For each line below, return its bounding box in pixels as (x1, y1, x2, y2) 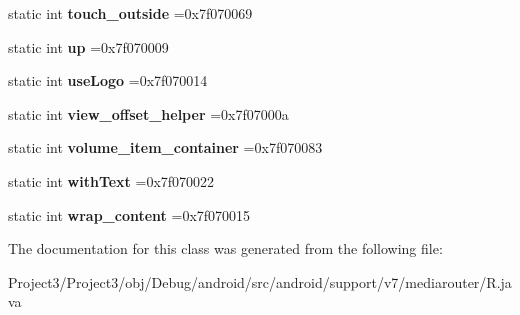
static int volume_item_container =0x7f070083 (8, 137, 323, 158)
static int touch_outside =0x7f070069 (8, 3, 253, 23)
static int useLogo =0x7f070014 (8, 70, 208, 91)
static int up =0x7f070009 (8, 36, 169, 57)
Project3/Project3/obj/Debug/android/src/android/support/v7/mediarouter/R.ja (8, 271, 512, 292)
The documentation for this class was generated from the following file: (8, 238, 443, 259)
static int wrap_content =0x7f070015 (8, 204, 251, 225)
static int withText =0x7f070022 (8, 170, 215, 191)
